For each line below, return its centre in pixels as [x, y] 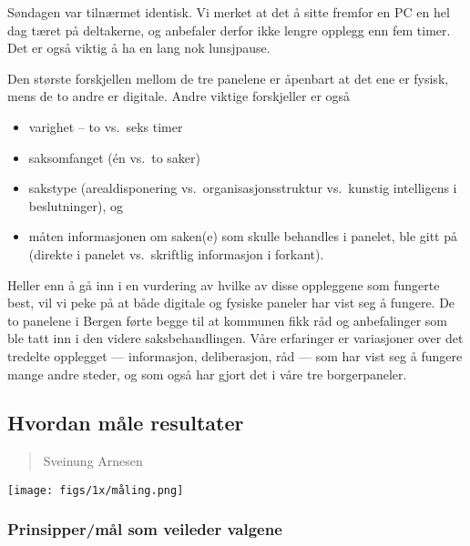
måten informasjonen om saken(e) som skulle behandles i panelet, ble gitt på [243, 236]
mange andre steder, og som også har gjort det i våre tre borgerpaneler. [207, 374]
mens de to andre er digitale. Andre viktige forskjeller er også [179, 96]
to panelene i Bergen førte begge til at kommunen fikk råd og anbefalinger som [228, 320]
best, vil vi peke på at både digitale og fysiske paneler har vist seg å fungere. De [231, 303]
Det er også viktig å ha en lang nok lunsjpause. [139, 48]
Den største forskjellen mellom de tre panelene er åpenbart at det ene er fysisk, [228, 78]
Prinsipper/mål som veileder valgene [145, 529]
